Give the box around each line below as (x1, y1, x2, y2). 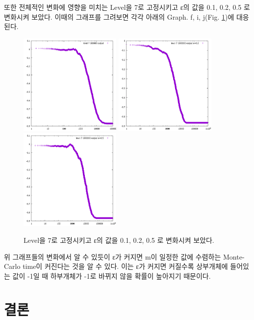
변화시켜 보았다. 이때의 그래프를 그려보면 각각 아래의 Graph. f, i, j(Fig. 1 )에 (4, 11, 234, 22)
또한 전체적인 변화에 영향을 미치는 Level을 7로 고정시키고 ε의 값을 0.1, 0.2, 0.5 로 (4, 2, 250, 12)
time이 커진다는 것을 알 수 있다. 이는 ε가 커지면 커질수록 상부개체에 (23, 261, 228, 271)
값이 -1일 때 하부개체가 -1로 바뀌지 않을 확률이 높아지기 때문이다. (12, 270, 211, 281)
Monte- (223, 251, 245, 262)
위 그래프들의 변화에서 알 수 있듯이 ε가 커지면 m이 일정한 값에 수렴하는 (4, 251, 221, 262)
